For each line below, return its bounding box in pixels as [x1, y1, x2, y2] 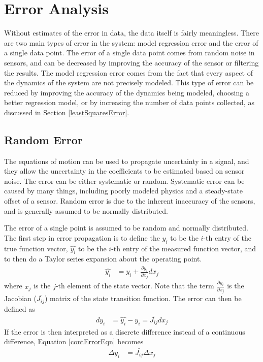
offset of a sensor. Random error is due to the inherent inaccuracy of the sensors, [4, 195, 255, 206]
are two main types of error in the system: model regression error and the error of [4, 37, 258, 48]
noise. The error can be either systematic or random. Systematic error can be [4, 175, 245, 186]
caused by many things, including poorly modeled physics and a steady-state [4, 185, 243, 196]
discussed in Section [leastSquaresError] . [4, 107, 129, 117]
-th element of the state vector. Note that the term [55, 280, 214, 291]
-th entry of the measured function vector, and [111, 243, 256, 253]
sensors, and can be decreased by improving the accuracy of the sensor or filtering [4, 57, 259, 68]
